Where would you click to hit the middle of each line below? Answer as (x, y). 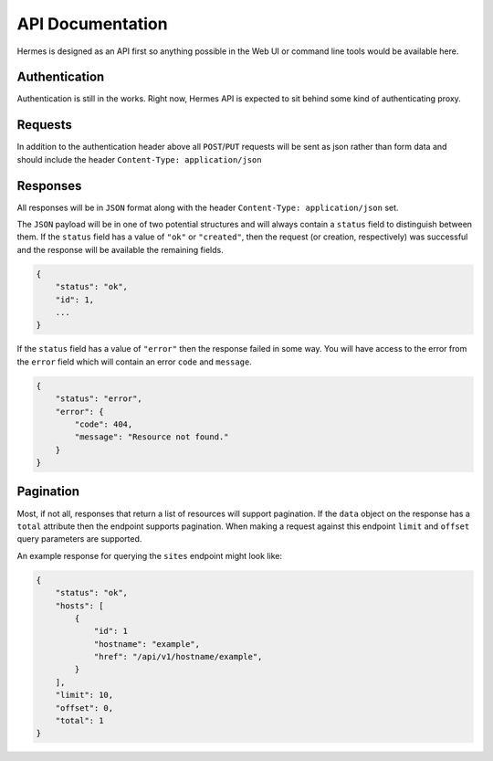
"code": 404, (104, 424)
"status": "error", (99, 399)
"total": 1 (79, 721)
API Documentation (92, 24)
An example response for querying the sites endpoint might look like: (150, 555)
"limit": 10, (84, 695)
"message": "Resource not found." (152, 437)
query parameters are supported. (79, 539)
